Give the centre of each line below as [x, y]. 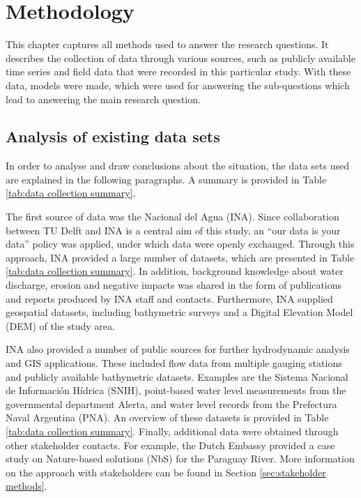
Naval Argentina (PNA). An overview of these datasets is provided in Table [167, 417]
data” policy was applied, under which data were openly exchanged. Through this [180, 244]
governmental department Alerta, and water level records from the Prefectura [171, 403]
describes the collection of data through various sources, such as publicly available [180, 58]
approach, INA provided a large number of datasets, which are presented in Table [180, 257]
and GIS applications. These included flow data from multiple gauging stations [174, 363]
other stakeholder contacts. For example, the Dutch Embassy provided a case [170, 445]
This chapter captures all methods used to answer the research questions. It [167, 44]
